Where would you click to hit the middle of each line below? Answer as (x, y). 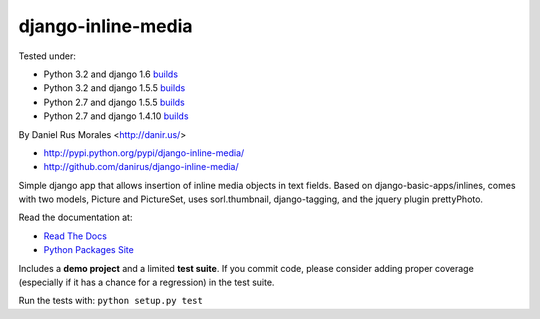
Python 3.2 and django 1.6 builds (111, 74)
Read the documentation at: (75, 217)
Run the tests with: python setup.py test (111, 301)
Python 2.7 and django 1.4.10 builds (116, 116)
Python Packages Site (88, 250)
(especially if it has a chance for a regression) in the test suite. (146, 282)
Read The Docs (75, 236)
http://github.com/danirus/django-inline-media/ (141, 167)
